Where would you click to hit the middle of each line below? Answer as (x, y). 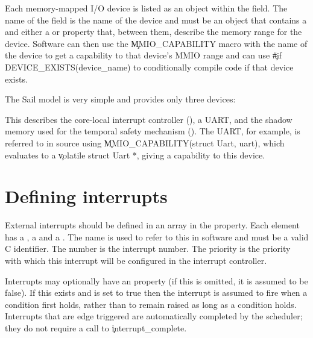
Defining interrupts (86, 196)
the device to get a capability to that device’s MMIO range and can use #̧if (144, 55)
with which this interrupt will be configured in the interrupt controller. (136, 261)
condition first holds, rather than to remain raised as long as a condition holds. (151, 304)
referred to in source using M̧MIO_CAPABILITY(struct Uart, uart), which (145, 142)
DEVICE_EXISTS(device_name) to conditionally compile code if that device (149, 67)
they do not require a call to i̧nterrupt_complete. (96, 328)
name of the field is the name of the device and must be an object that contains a (156, 20)
